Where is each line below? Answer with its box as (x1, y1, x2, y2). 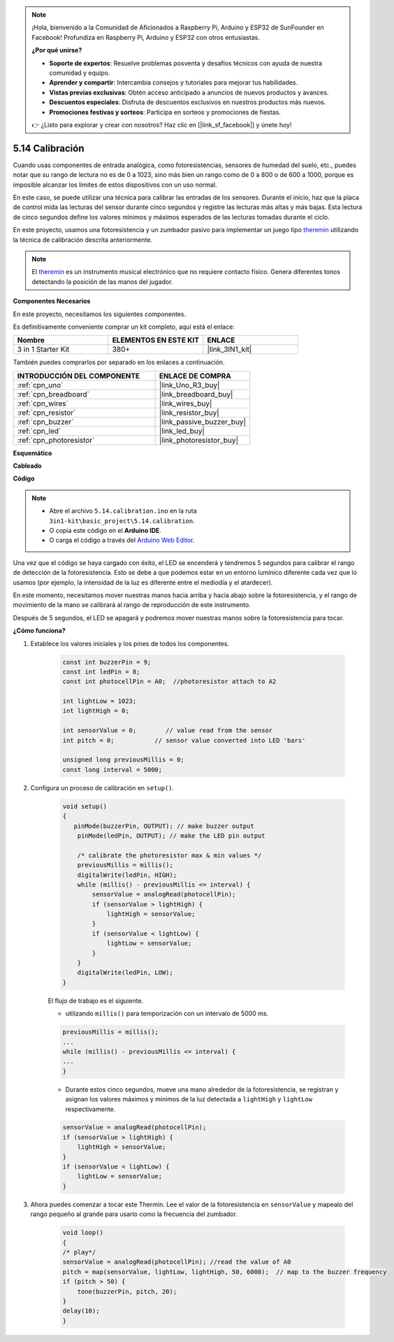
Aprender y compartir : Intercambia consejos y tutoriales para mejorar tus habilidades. (49, 78, 298, 87)
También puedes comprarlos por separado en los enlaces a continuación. (13, 358, 225, 366)
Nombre (17, 336, 45, 345)
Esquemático (13, 448, 52, 457)
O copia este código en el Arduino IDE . (49, 527, 162, 535)
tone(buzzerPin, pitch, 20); (77, 1287, 177, 1295)
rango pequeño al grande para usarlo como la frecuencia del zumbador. (30, 1210, 238, 1218)
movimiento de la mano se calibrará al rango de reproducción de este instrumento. (13, 601, 251, 609)
